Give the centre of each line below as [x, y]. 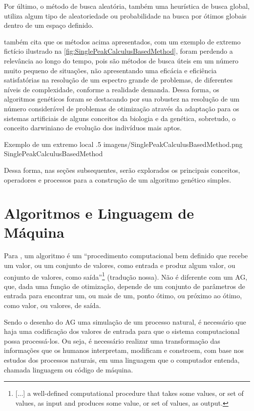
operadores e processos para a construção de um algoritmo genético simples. [118, 179]
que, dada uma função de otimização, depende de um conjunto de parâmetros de [125, 286]
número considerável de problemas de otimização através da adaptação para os [122, 108]
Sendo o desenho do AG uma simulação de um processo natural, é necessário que [125, 321]
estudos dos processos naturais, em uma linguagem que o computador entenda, [122, 360]
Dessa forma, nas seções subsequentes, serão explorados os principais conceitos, [122, 170]
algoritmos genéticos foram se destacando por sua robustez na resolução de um [122, 99]
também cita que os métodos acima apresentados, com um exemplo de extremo [122, 41]
